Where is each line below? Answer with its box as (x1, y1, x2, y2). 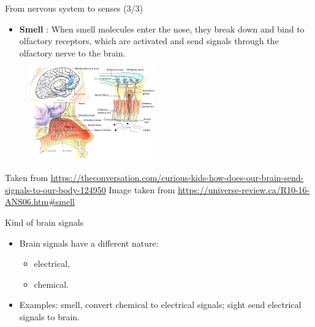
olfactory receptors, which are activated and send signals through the (19, 34, 279, 47)
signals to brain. (19, 310, 80, 323)
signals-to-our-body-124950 (5, 183, 106, 196)
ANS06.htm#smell (5, 195, 75, 208)
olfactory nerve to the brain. (19, 46, 126, 59)
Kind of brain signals (5, 215, 84, 228)
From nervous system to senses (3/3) (5, 2, 143, 14)
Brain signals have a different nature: (19, 236, 159, 249)
